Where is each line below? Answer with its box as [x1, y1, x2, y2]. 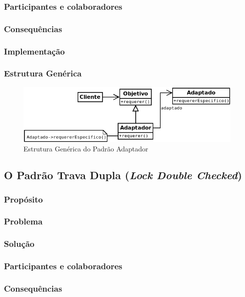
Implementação [4, 45, 65, 57]
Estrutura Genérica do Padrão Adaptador [23, 144, 148, 154]
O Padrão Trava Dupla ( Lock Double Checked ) [4, 167, 242, 183]
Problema [4, 215, 43, 227]
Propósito [4, 193, 43, 205]
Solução [4, 238, 35, 250]
